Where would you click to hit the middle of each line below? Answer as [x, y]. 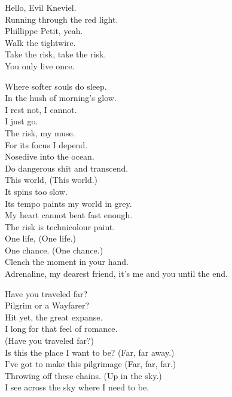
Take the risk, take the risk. [56, 54]
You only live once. [40, 65]
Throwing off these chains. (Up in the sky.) [83, 375]
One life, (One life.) [41, 238]
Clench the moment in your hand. [67, 262]
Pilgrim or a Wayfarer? [47, 305]
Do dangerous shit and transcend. [67, 168]
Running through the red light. [62, 19]
